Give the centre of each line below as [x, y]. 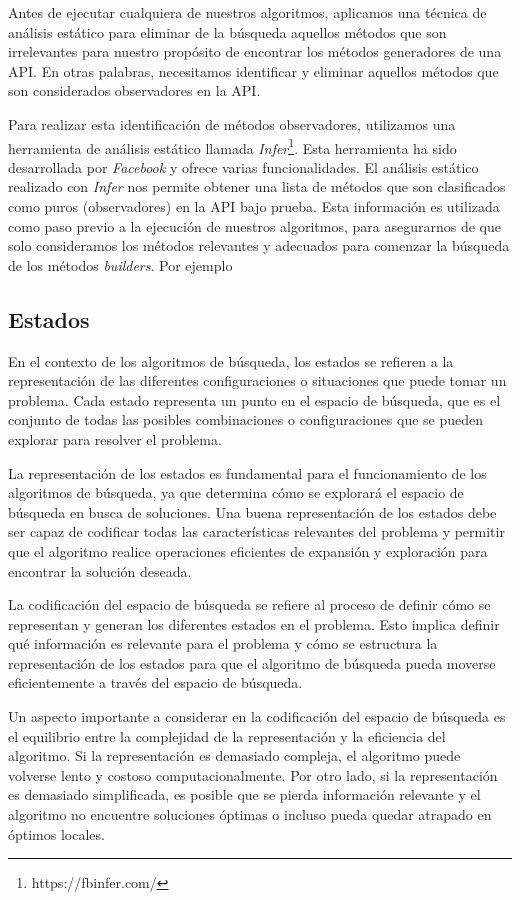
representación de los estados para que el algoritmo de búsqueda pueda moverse [252, 662]
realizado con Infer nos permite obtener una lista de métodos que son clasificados [257, 186]
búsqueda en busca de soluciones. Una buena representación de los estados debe [252, 511]
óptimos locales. [56, 833]
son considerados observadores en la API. [134, 90]
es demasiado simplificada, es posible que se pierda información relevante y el [244, 794]
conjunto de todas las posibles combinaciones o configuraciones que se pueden [246, 419]
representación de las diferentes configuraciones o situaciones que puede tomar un [257, 380]
